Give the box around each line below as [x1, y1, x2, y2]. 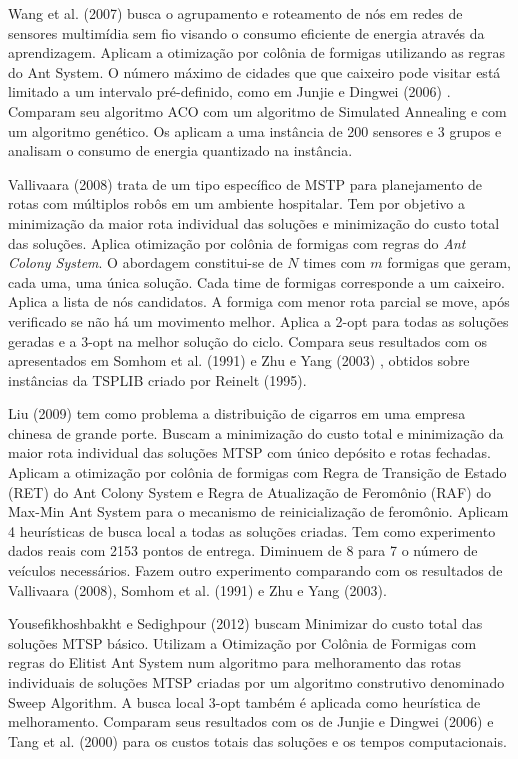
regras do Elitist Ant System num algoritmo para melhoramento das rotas [8, 652, 462, 673]
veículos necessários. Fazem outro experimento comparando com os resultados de [8, 560, 503, 581]
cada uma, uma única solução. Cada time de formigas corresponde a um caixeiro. [8, 271, 505, 292]
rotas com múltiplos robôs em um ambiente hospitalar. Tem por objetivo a [8, 193, 466, 214]
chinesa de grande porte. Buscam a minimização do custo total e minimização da [8, 422, 504, 443]
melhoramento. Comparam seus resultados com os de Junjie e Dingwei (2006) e [8, 711, 494, 732]
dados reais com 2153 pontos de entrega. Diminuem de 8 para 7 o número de [8, 540, 478, 561]
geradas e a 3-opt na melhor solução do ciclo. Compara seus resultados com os [8, 330, 487, 351]
